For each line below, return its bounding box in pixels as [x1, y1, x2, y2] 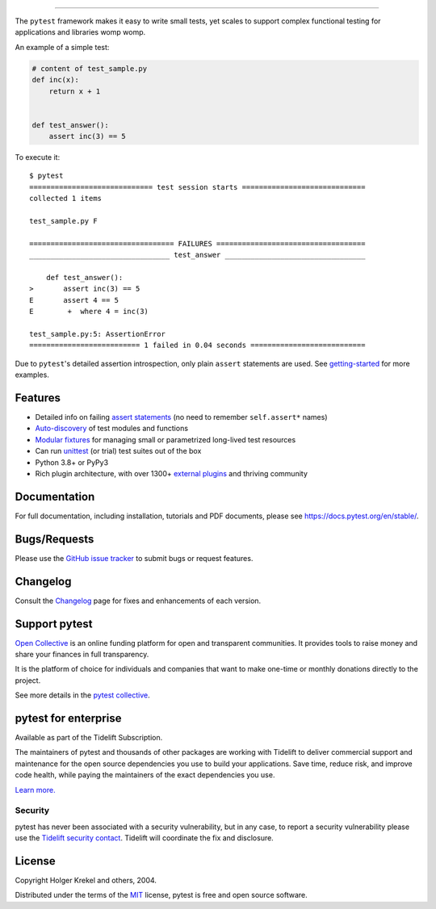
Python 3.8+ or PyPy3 [35, 457, 109, 467]
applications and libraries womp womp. [15, 27, 146, 37]
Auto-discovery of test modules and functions [35, 424, 189, 434]
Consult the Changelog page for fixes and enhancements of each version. [15, 596, 262, 605]
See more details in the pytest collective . [15, 690, 150, 700]
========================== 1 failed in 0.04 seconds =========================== [29, 341, 366, 350]
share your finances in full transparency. [15, 650, 149, 659]
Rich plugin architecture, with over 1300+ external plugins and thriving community [35, 468, 308, 478]
